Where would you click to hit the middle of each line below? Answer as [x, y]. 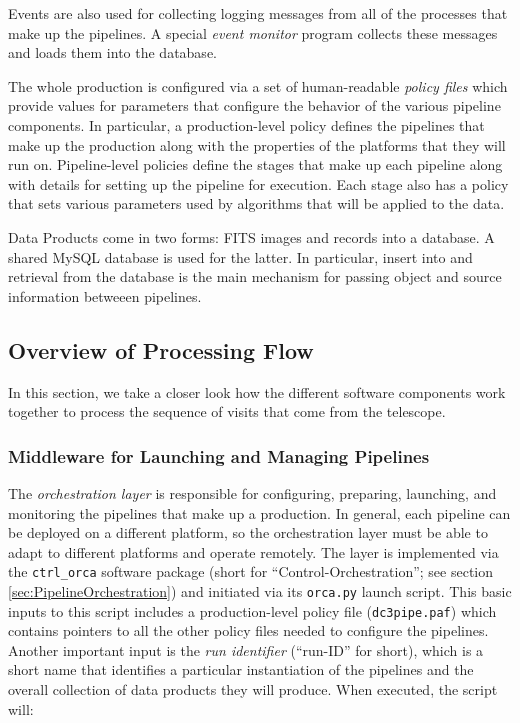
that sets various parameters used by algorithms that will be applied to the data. [256, 203]
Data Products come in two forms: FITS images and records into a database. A [251, 236]
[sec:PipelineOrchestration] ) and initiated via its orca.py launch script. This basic [260, 590]
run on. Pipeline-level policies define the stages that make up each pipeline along [255, 164]
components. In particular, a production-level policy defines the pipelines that [246, 124]
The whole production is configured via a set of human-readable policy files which [258, 85]
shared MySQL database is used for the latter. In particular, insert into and [240, 256]
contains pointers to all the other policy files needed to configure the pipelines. [248, 630]
